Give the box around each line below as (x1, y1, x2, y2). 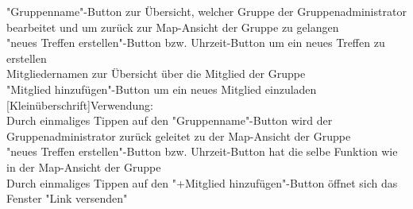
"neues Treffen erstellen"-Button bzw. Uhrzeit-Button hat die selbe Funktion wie (6, 143, 398, 160)
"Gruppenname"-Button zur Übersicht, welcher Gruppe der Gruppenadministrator (6, 3, 407, 19)
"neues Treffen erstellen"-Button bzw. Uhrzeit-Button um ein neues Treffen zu (6, 34, 385, 51)
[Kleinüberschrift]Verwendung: (6, 96, 153, 113)
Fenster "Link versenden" (6, 190, 128, 207)
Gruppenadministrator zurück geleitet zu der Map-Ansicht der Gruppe (6, 127, 351, 144)
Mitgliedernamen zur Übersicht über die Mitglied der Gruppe (6, 65, 306, 82)
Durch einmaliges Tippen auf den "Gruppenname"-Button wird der (6, 112, 333, 129)
